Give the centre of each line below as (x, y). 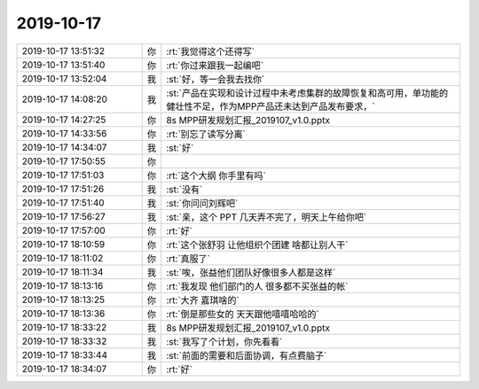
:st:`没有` (184, 189)
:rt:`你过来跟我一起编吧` (215, 65)
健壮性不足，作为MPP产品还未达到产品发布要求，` (271, 106)
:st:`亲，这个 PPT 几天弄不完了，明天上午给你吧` (266, 217)
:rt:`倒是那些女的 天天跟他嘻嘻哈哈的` (242, 314)
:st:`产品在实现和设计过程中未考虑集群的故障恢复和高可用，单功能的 (307, 93)
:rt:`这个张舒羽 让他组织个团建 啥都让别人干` (257, 245)
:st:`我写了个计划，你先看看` (224, 341)
